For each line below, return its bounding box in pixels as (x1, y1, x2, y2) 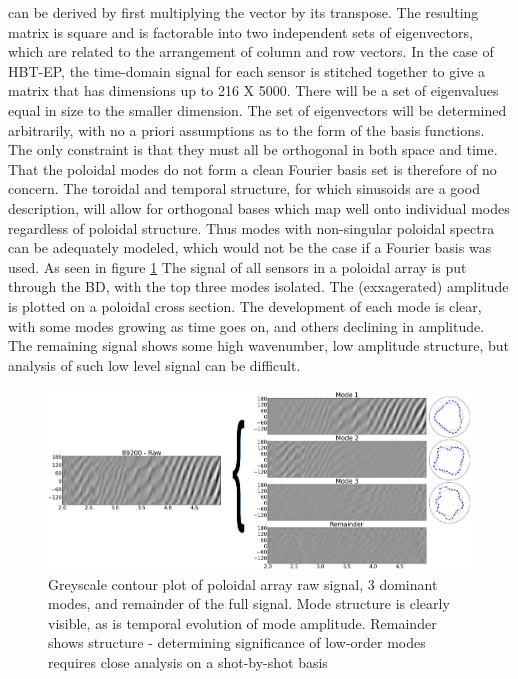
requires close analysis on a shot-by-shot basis (48, 651, 328, 672)
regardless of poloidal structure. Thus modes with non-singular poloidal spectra (8, 217, 495, 238)
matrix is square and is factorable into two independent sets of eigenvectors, (8, 21, 473, 42)
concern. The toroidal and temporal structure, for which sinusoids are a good (8, 178, 480, 199)
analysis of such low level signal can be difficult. (8, 354, 301, 375)
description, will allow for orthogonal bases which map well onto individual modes (8, 197, 510, 218)
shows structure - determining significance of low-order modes (48, 632, 426, 653)
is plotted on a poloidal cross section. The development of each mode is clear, (8, 295, 482, 316)
